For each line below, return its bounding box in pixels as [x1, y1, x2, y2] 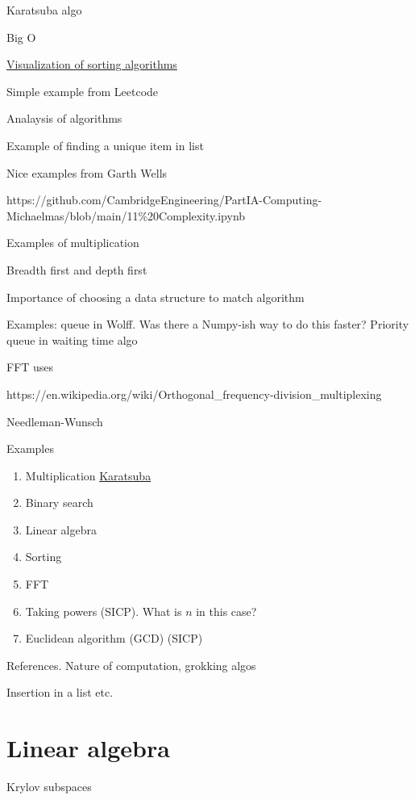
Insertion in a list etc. [6, 684, 114, 701]
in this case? [196, 602, 257, 619]
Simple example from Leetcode [6, 82, 159, 99]
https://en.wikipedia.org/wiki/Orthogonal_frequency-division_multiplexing [6, 385, 382, 402]
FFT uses [6, 358, 54, 375]
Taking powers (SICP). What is [25, 602, 182, 619]
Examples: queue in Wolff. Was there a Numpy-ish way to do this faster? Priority [6, 316, 409, 333]
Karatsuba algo [6, 2, 82, 18]
